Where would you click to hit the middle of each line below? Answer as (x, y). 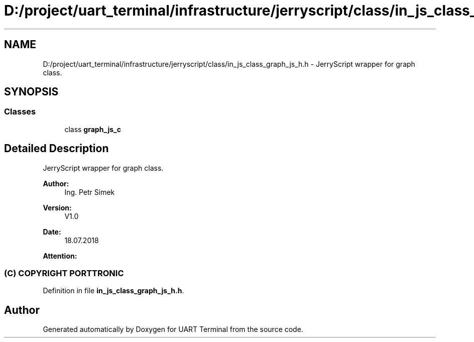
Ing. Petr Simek (90, 192)
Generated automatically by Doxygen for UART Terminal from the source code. (173, 329)
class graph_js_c (93, 129)
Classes (20, 112)
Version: (57, 207)
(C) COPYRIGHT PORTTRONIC (64, 273)
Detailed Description (56, 149)
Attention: (60, 256)
